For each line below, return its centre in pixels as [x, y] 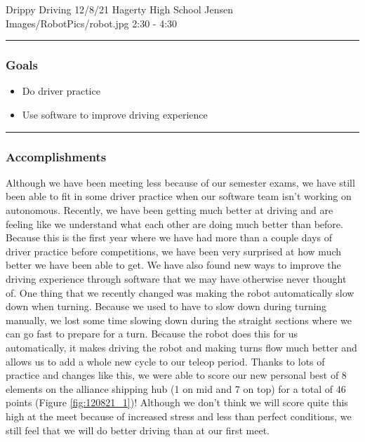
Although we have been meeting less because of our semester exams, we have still [180, 182]
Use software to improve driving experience [115, 114]
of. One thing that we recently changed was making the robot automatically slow [180, 292]
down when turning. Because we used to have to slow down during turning [166, 306]
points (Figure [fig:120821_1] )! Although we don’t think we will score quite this [177, 402]
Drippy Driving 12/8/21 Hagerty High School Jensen [120, 9]
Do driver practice [61, 91]
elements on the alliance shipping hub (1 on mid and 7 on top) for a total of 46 [176, 388]
